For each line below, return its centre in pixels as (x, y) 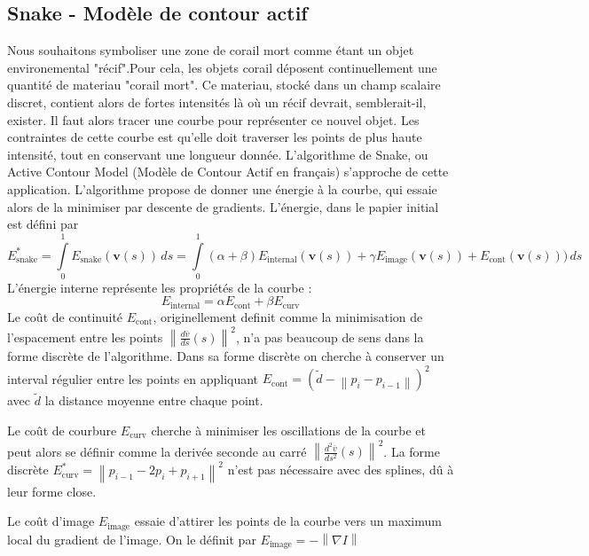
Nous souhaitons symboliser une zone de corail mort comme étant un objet (211, 50)
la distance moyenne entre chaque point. (154, 400)
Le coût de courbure (62, 430)
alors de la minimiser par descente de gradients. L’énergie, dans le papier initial (223, 206)
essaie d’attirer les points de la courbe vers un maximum (288, 521)
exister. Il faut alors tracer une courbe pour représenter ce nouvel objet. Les (213, 119)
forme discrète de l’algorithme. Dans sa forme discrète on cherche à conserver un (226, 356)
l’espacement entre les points (85, 337)
